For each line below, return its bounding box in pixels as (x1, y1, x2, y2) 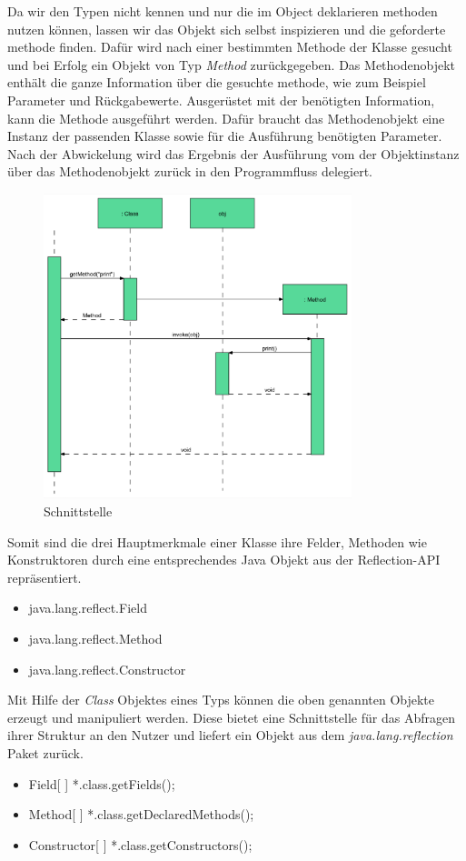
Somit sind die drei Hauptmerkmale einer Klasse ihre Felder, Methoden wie (7, 532, 427, 551)
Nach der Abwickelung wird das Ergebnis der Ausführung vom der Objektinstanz (7, 144, 460, 163)
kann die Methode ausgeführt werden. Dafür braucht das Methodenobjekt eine (7, 108, 445, 127)
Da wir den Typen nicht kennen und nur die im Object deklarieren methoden (7, 2, 438, 20)
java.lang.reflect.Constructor (28, 659, 186, 678)
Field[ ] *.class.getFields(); (28, 774, 175, 793)
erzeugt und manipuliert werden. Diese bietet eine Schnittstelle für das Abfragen (7, 707, 455, 726)
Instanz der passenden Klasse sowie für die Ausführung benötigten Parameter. (7, 126, 442, 145)
